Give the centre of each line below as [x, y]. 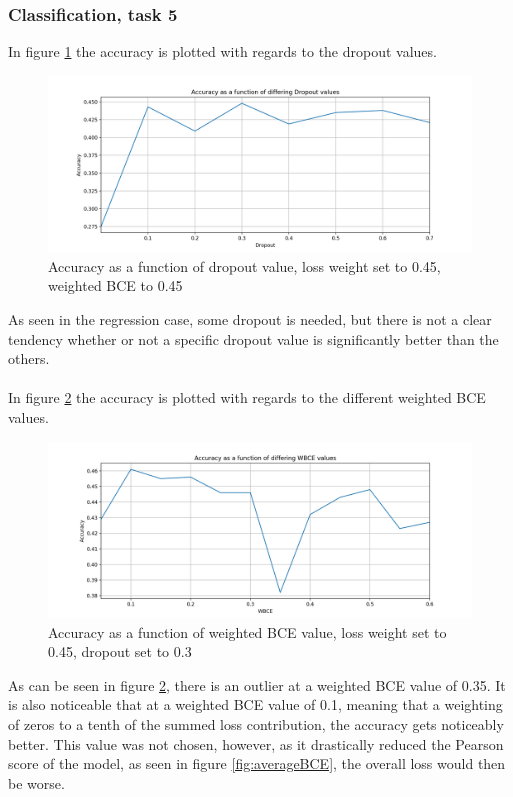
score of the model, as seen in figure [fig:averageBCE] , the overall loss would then [257, 763]
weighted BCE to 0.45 [115, 285]
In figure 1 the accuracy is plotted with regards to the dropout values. [222, 51]
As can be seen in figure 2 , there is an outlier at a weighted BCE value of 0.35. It [257, 684]
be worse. [36, 782]
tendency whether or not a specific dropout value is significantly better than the [253, 338]
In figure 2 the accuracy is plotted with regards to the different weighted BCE [247, 397]
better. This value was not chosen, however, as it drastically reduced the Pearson [256, 743]
